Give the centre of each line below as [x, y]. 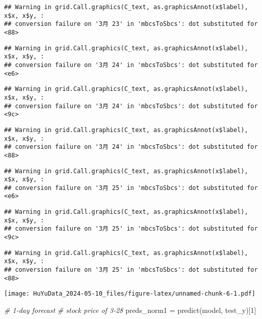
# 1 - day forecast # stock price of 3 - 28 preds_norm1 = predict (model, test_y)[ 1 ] [130, 310]
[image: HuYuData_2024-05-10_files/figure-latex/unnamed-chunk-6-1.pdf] [130, 294]
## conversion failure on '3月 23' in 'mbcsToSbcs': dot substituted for [131, 24]
